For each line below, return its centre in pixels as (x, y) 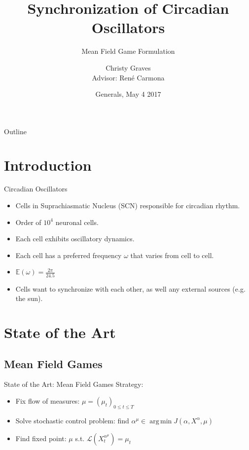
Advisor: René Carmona (128, 77)
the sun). (29, 298)
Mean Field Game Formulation (128, 51)
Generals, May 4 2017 (128, 94)
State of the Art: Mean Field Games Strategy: (74, 384)
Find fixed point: (41, 438)
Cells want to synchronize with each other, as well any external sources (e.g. (130, 288)
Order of (28, 222)
